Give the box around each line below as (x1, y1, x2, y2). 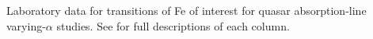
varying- (6, 17, 46, 34)
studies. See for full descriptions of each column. (56, 17, 290, 34)
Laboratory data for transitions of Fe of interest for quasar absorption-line (6, 2, 367, 18)
